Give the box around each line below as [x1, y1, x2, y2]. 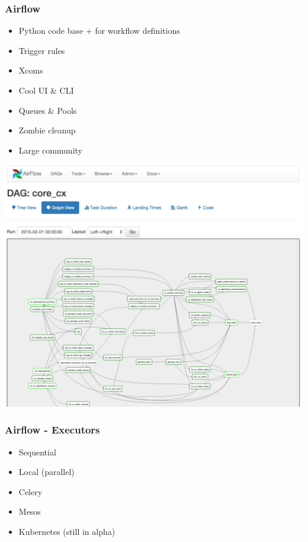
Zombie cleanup [18, 124, 76, 136]
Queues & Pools [18, 104, 77, 116]
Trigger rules [18, 44, 65, 56]
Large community [18, 144, 82, 156]
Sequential [18, 445, 56, 458]
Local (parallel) [18, 466, 75, 478]
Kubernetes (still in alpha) [18, 525, 115, 538]
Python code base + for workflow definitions [18, 24, 180, 37]
